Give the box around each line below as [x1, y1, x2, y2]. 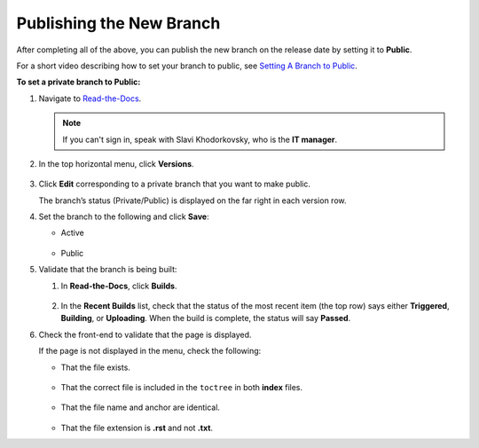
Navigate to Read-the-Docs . [38, 93, 142, 104]
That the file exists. [60, 362, 130, 373]
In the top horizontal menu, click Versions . [38, 158, 194, 169]
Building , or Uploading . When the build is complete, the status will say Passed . [60, 313, 351, 324]
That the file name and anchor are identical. [60, 402, 221, 413]
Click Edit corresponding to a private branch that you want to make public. [38, 178, 310, 190]
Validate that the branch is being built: [38, 264, 177, 275]
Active [60, 227, 84, 239]
